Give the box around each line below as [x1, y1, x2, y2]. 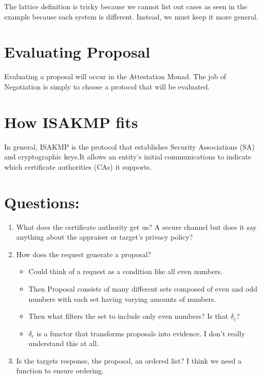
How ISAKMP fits [4, 111, 138, 132]
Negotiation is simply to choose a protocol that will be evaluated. [4, 81, 210, 92]
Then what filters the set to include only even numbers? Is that [28, 311, 229, 321]
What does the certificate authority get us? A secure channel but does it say [16, 221, 257, 232]
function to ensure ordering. [16, 365, 104, 376]
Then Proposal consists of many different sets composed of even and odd [28, 283, 257, 294]
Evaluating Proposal [4, 41, 151, 62]
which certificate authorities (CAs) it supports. [4, 161, 152, 172]
